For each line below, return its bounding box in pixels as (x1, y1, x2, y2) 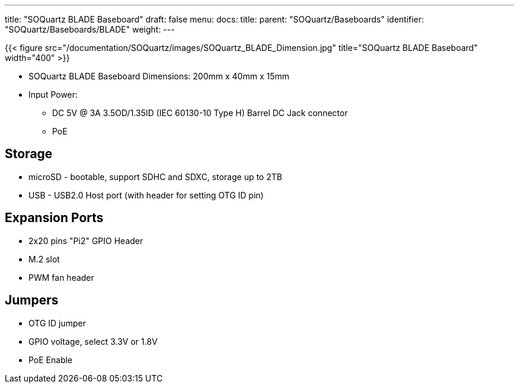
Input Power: (28, 89, 78, 100)
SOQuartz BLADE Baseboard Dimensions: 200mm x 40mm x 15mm (28, 71, 290, 81)
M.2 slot (28, 254, 60, 264)
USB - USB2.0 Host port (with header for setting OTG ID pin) (28, 190, 264, 200)
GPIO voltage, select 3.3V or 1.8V (28, 336, 158, 347)
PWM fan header (28, 272, 94, 283)
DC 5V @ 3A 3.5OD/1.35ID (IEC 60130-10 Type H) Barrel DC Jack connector (52, 108, 348, 118)
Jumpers (5, 293, 59, 308)
